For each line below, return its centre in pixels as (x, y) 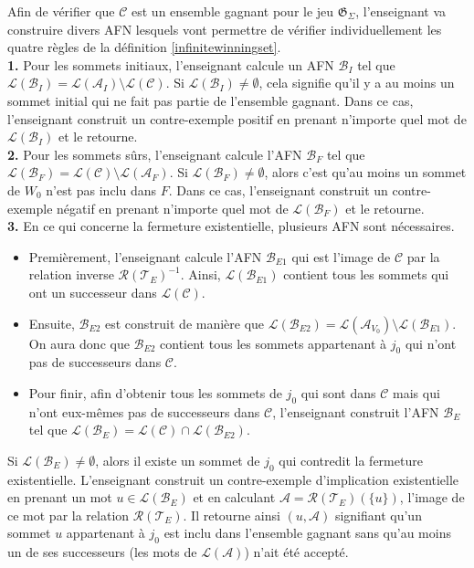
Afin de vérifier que (61, 11)
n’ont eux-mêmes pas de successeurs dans (144, 411)
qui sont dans (338, 392)
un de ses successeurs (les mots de (102, 552)
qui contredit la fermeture (351, 460)
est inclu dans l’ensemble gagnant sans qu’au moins (307, 533)
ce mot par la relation (68, 515)
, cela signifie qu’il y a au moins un (357, 83)
